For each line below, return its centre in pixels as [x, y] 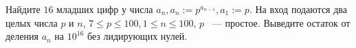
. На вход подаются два [298, 9]
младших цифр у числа [105, 9]
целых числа [32, 22]
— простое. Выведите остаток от [281, 22]
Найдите [23, 9]
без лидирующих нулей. [137, 36]
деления [22, 36]
